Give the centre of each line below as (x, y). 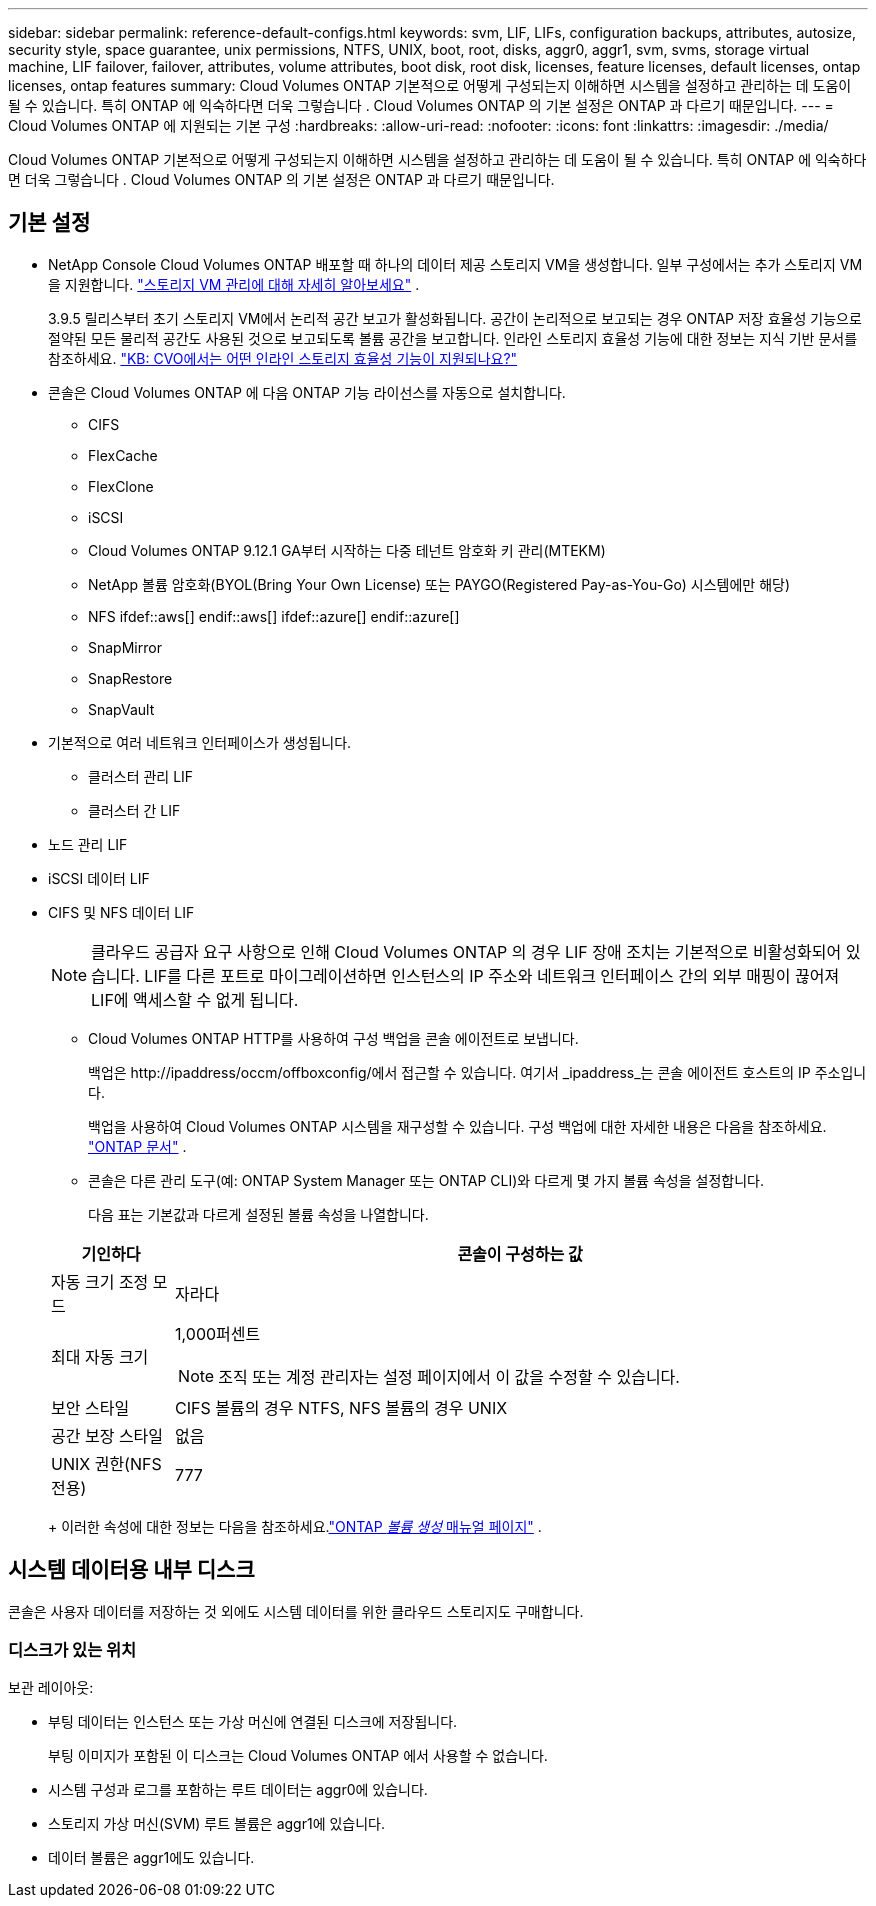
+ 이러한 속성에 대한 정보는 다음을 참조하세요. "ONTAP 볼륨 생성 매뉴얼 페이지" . (295, 1526)
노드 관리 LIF (88, 844)
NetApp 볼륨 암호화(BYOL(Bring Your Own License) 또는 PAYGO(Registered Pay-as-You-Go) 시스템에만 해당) (439, 584)
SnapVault (121, 709)
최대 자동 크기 (100, 1356)
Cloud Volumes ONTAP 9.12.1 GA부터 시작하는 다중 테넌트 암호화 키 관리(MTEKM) (347, 550)
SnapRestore (130, 678)
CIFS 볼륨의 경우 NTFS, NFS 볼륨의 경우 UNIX (341, 1407)
